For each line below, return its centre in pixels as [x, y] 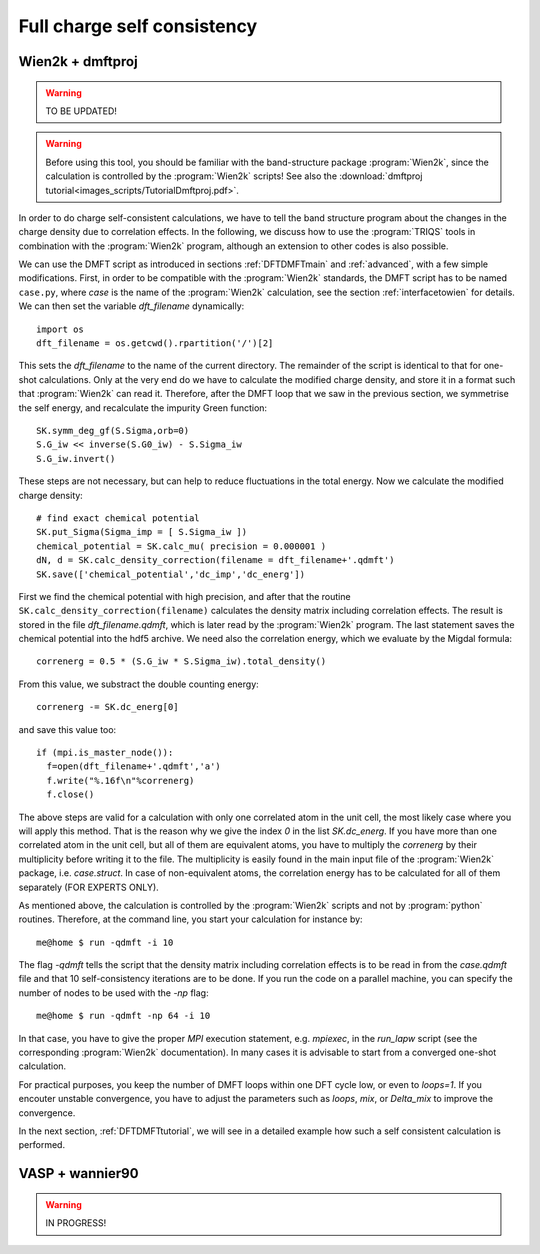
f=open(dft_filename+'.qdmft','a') [134, 766]
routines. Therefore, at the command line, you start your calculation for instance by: [191, 919]
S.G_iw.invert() [76, 458]
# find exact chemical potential [118, 518]
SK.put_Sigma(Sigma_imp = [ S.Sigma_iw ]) [142, 532]
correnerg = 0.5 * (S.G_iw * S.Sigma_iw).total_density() [181, 661]
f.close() [70, 794]
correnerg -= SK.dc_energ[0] [107, 707]
